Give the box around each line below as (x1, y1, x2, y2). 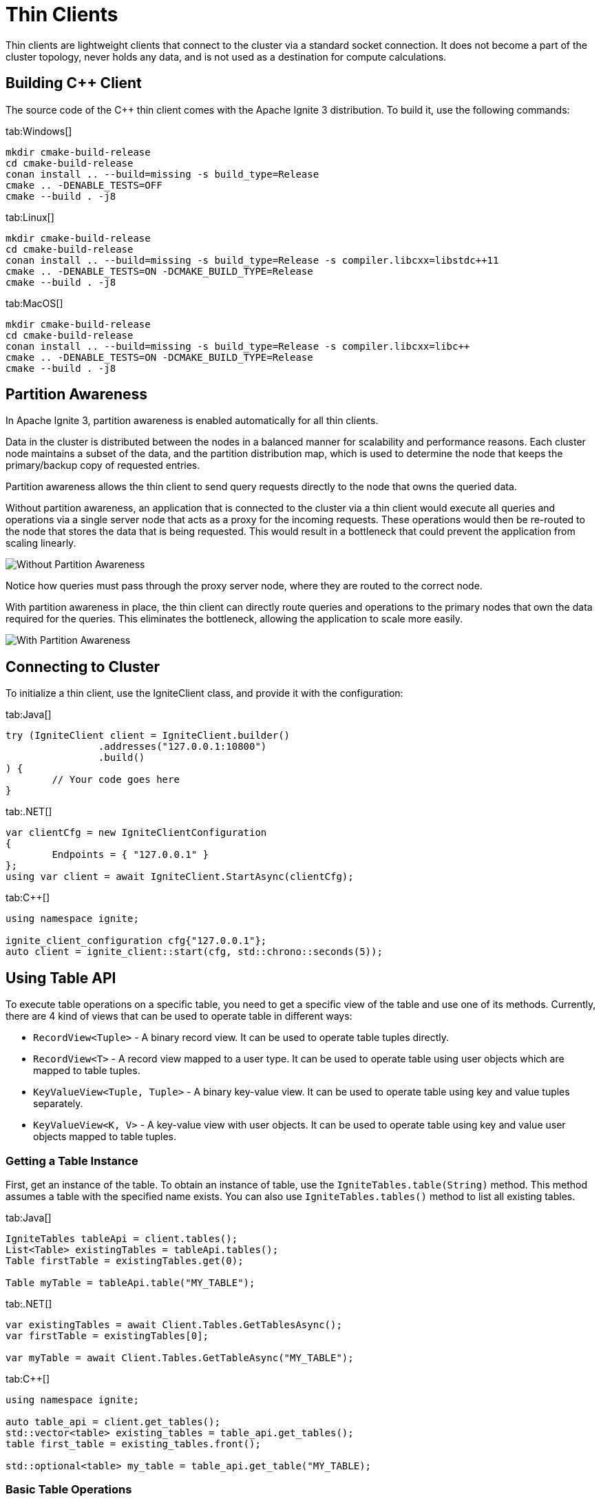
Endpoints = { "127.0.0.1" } (52, 849, 209, 861)
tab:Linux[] (6, 211, 54, 223)
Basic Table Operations (6, 1482, 132, 1497)
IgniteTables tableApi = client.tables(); (6, 1232, 238, 1244)
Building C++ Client (6, 74, 142, 92)
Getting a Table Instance (6, 1153, 138, 1168)
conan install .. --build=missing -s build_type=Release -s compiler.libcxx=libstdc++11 (6, 254, 499, 266)
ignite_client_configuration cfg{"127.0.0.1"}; (6, 935, 267, 947)
